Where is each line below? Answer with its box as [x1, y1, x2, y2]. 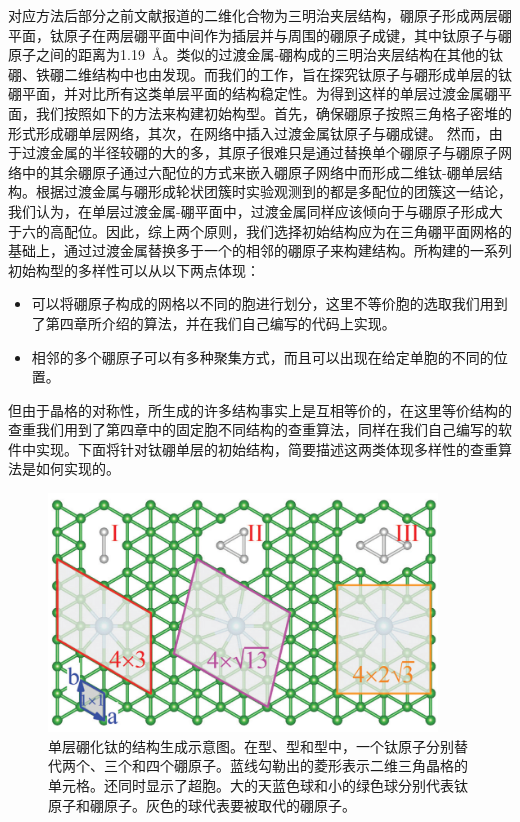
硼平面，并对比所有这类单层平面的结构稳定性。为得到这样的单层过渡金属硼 [8, 83, 498, 104]
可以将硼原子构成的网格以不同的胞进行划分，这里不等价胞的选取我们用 [31, 293, 494, 314]
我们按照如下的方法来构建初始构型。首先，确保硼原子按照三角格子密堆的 [35, 102, 512, 123]
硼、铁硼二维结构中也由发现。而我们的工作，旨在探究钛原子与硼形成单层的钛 [8, 63, 512, 84]
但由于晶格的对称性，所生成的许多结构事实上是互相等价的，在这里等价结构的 [8, 399, 512, 420]
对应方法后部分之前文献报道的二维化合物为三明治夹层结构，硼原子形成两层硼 [8, 5, 512, 25]
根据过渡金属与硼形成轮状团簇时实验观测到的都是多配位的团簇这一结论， [35, 181, 512, 202]
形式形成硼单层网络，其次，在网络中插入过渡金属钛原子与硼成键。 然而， [8, 122, 489, 143]
